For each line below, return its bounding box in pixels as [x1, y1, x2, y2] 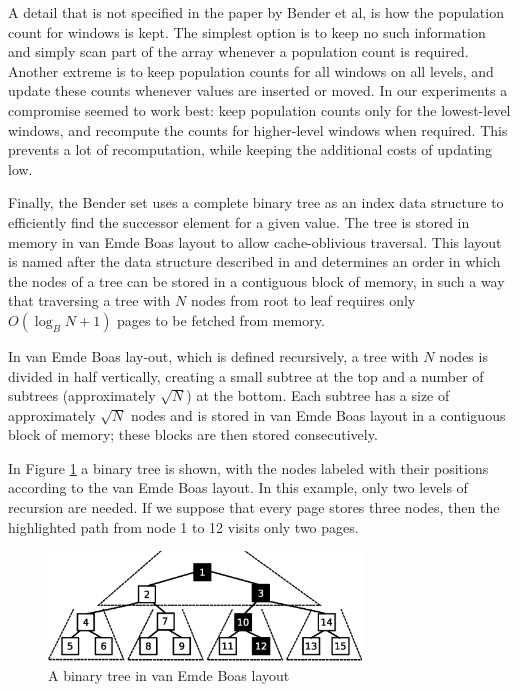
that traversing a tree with [8, 290, 171, 311]
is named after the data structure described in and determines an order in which [8, 251, 501, 272]
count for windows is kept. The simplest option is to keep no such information [8, 21, 486, 42]
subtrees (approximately [8, 385, 156, 406]
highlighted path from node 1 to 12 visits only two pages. [8, 516, 359, 537]
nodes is [439, 345, 488, 366]
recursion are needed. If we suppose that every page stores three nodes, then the [8, 497, 500, 518]
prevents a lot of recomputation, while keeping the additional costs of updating [8, 139, 493, 160]
